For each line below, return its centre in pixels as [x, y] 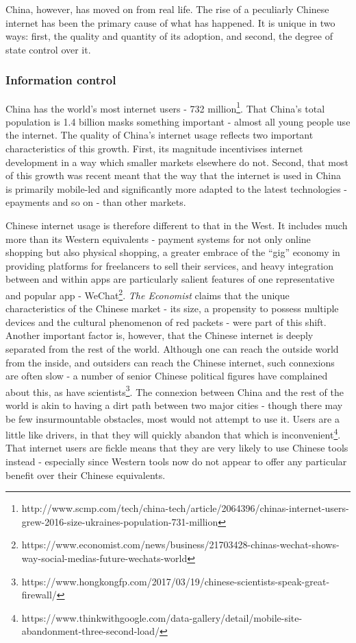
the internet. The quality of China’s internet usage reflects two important [160, 135]
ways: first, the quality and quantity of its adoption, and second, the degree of [169, 36]
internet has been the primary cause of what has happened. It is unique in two [170, 22]
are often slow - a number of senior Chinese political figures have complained [167, 376]
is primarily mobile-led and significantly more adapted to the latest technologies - [176, 188]
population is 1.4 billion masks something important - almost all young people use [178, 121]
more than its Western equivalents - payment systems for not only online [158, 238]
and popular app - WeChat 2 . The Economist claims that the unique [148, 294]
